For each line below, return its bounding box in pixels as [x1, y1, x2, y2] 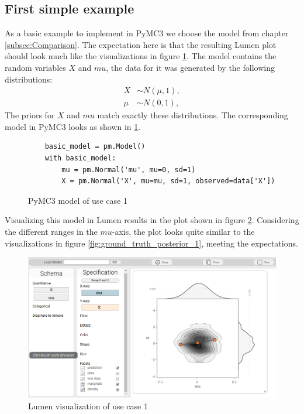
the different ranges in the [5, 225, 98, 237]
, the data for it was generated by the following [106, 61, 275, 73]
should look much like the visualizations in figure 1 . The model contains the [5, 50, 277, 62]
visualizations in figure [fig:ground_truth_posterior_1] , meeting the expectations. [5, 237, 298, 249]
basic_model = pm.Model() [44, 142, 146, 151]
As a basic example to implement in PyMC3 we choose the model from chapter [5, 27, 289, 39]
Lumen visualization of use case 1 [28, 399, 148, 412]
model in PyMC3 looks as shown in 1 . [5, 120, 141, 132]
